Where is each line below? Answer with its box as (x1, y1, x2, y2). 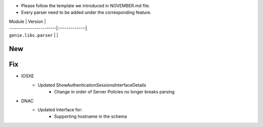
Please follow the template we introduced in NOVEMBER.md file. (21, 3, 150, 8)
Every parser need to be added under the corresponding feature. (21, 10, 152, 16)
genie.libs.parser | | (9, 32, 58, 38)
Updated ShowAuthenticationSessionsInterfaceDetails (38, 82, 146, 88)
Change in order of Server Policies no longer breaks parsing (54, 89, 175, 95)
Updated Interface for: (38, 107, 83, 113)
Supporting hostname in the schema (54, 113, 127, 119)
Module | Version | (9, 18, 46, 24)
